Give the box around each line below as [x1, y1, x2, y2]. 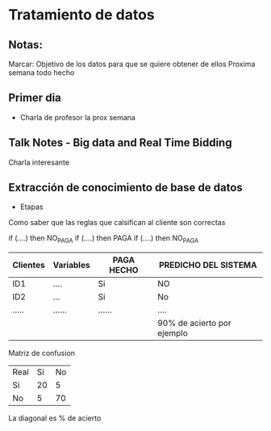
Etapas [19, 202, 44, 211]
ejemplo [156, 328, 188, 339]
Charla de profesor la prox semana [19, 112, 135, 122]
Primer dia [8, 91, 62, 105]
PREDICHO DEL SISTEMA [158, 260, 257, 271]
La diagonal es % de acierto [8, 413, 102, 423]
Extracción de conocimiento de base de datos [8, 181, 244, 195]
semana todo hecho [8, 68, 75, 77]
